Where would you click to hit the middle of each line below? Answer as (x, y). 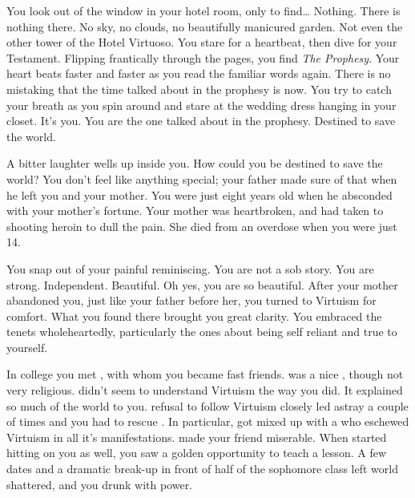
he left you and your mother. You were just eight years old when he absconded (199, 194)
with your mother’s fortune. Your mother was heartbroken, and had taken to (195, 211)
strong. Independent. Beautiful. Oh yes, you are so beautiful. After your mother (202, 284)
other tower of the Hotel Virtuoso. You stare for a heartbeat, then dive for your (202, 42)
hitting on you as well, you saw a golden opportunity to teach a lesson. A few (196, 453)
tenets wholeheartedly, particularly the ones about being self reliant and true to (202, 332)
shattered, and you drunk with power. (100, 484)
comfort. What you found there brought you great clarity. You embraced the (194, 316)
